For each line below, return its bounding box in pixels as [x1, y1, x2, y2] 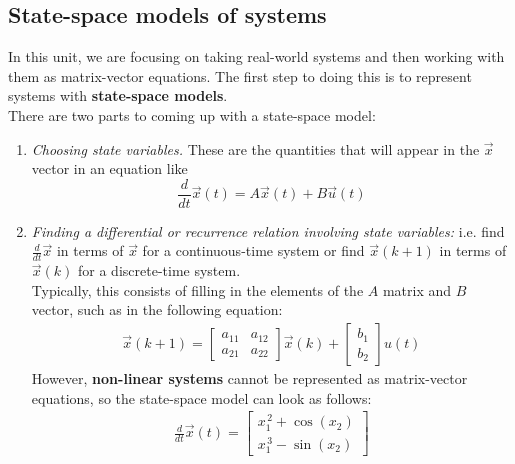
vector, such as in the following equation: [31, 299, 283, 320]
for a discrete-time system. [78, 260, 241, 281]
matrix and [382, 279, 452, 300]
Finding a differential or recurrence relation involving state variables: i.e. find [31, 220, 505, 241]
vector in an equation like [31, 158, 188, 179]
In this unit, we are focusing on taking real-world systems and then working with [8, 46, 505, 67]
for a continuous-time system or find [142, 240, 365, 261]
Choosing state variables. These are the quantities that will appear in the [31, 138, 480, 159]
